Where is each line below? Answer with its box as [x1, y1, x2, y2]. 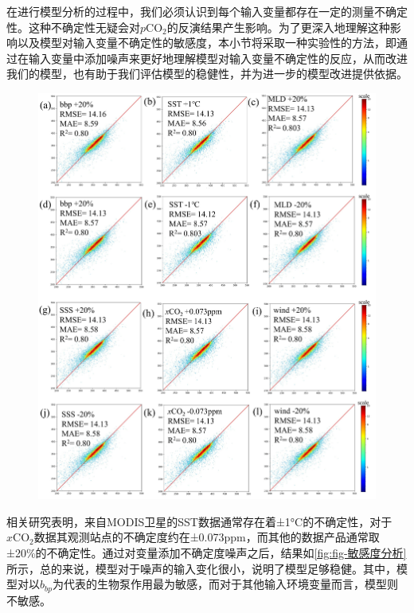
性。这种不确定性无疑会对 [6, 18, 140, 35]
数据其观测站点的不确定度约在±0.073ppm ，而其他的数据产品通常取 [33, 529, 380, 545]
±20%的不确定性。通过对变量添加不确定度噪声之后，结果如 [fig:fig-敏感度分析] [6, 544, 407, 560]
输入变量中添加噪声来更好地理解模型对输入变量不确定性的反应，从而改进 [28, 49, 408, 66]
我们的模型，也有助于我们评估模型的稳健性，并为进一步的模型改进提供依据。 [6, 65, 408, 82]
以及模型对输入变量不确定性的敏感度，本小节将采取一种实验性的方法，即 [17, 34, 396, 51]
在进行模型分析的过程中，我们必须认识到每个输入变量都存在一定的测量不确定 [6, 3, 408, 19]
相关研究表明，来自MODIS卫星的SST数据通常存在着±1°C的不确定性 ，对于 [6, 513, 393, 529]
